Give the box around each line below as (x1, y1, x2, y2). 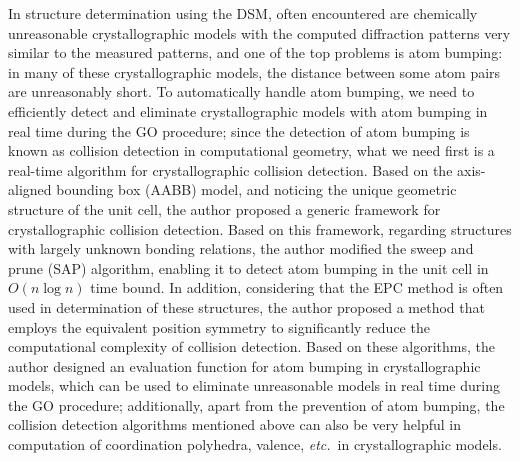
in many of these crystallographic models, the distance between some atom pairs (8, 61, 501, 82)
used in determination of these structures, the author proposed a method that (8, 296, 485, 317)
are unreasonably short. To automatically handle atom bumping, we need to (8, 81, 475, 102)
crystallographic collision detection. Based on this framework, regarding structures (8, 218, 512, 239)
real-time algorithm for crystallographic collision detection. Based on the (8, 159, 453, 180)
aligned (8, 179, 52, 200)
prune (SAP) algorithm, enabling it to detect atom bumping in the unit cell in (8, 257, 489, 278)
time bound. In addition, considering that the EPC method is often (90, 277, 504, 298)
